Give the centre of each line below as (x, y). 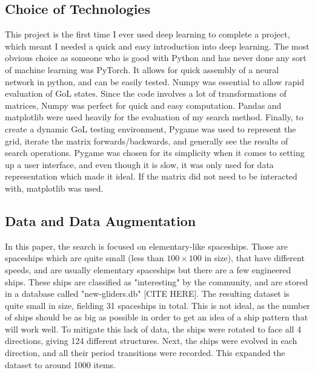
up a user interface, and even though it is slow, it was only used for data (139, 164)
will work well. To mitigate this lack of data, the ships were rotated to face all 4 (153, 329)
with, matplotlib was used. (54, 188)
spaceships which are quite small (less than (85, 258)
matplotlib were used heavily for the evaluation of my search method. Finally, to (154, 117)
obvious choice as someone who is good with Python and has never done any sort (156, 58)
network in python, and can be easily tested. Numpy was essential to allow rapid (154, 81)
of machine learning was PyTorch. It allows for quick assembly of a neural (142, 69)
